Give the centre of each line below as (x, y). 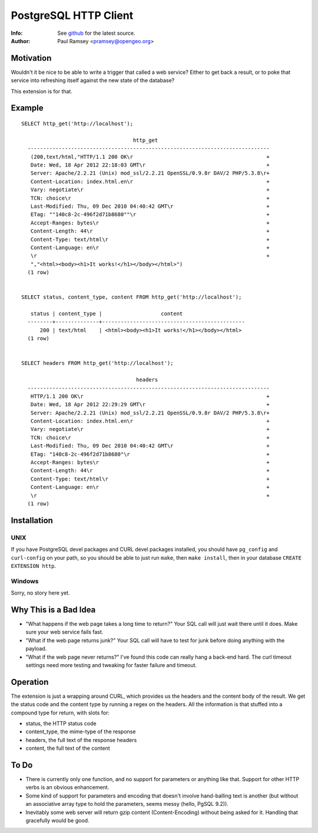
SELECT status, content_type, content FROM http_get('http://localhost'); (132, 297)
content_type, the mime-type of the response (81, 731)
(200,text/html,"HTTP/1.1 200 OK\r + (150, 157)
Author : (21, 41)
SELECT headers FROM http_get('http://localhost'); (97, 363)
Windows (25, 581)
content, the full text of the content (68, 748)
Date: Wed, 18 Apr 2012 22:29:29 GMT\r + (150, 405)
